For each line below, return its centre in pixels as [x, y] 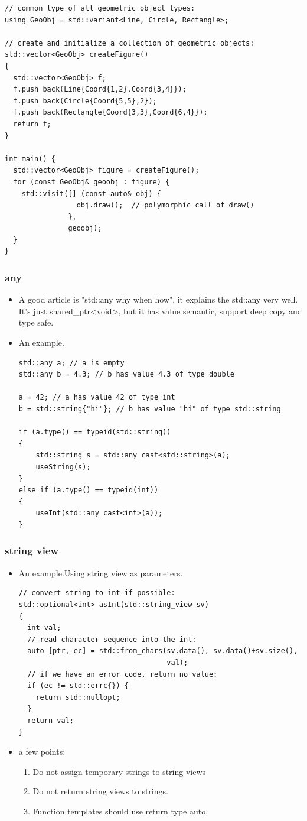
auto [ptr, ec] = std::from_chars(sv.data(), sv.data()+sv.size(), [163, 651]
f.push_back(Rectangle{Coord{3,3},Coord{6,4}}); [110, 113]
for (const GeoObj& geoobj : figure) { [92, 182]
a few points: [42, 752]
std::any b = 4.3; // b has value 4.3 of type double [126, 374]
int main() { [30, 159]
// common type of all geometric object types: [100, 8]
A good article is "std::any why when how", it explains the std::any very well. [158, 299]
